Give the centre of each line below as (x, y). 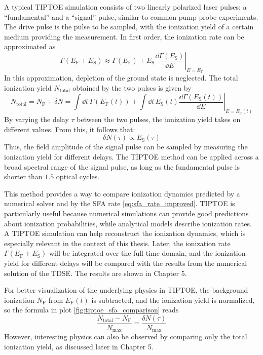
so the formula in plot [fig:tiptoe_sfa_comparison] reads (91, 310)
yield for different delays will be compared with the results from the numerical (126, 263)
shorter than (23, 176)
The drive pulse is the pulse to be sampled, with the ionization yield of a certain (129, 27)
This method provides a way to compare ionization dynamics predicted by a (122, 193)
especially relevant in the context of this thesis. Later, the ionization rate (117, 243)
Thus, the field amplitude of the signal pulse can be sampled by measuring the (126, 147)
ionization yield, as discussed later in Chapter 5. (79, 347)
